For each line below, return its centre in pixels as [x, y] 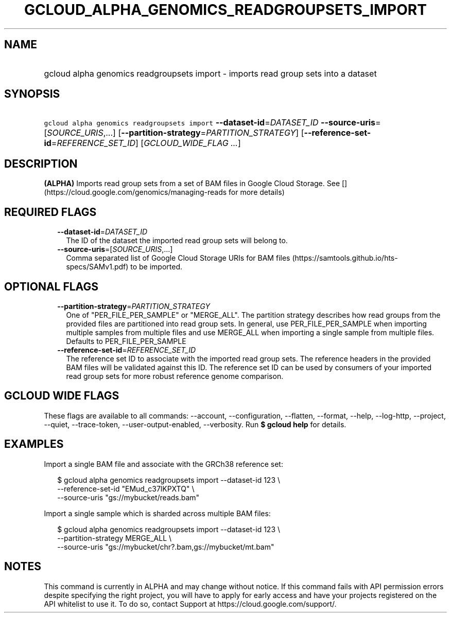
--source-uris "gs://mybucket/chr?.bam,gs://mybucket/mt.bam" [166, 547]
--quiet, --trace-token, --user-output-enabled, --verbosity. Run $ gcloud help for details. [195, 424]
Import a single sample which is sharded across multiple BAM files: [157, 513]
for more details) [257, 192]
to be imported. [157, 267]
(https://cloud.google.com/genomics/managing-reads [135, 192]
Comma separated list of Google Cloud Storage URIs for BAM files [178, 258]
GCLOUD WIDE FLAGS [62, 396]
